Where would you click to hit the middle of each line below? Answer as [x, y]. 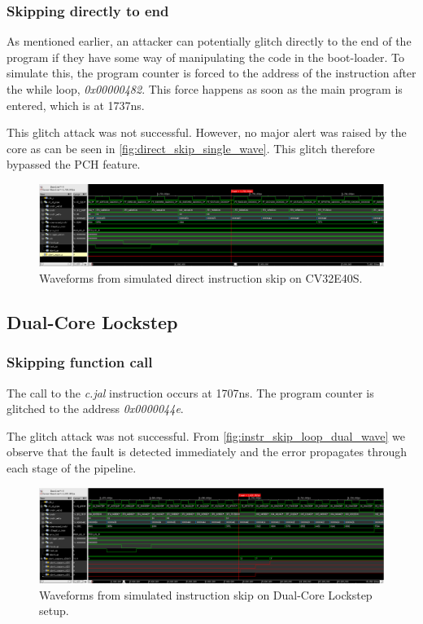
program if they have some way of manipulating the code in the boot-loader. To [206, 57]
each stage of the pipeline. [72, 467]
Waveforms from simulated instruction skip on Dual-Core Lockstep [206, 594]
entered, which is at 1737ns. [76, 105]
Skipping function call [80, 362]
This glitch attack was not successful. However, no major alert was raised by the [207, 132]
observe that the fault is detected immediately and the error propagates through [207, 452]
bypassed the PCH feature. [74, 164]
